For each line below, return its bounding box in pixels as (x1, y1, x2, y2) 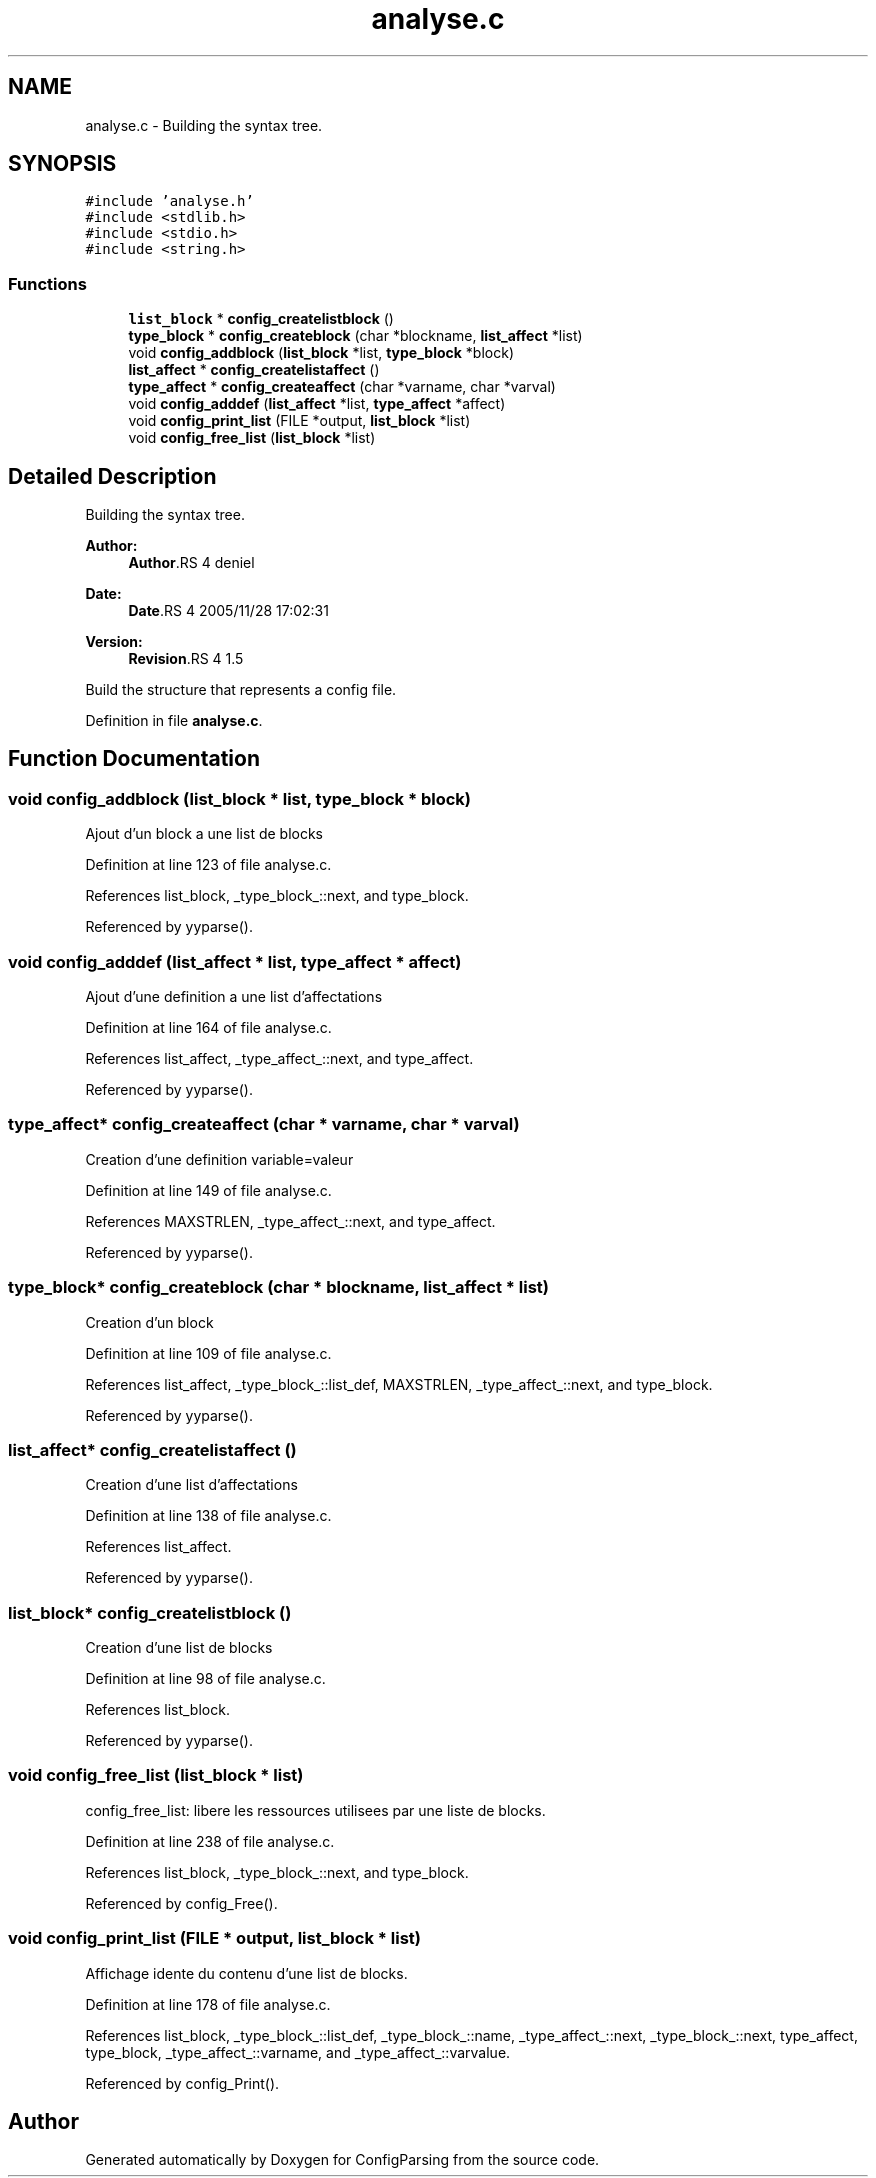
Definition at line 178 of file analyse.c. (85, 1995, 331, 2013)
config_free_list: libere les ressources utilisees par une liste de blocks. (85, 1801, 546, 1819)
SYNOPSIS (8, 151, 117, 177)
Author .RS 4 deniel (128, 554, 255, 572)
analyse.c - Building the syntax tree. (85, 116, 323, 134)
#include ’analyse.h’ (85, 193, 254, 210)
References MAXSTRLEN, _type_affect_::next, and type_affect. (85, 1212, 496, 1230)
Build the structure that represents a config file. (85, 681, 397, 699)
